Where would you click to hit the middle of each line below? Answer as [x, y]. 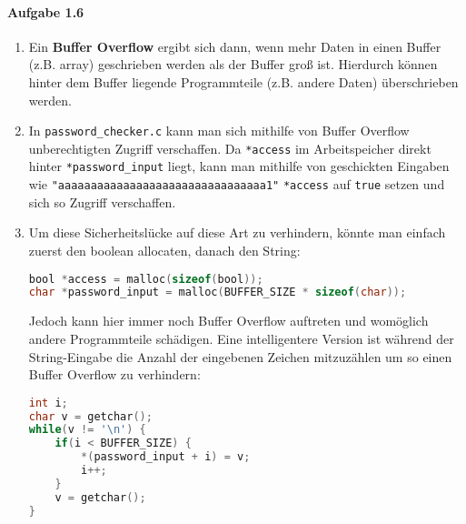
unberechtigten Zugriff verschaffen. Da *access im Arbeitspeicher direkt [230, 148]
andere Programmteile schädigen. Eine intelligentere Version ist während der [241, 338]
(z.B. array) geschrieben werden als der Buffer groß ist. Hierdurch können [233, 64]
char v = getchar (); [90, 416]
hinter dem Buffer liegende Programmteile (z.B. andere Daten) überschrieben [243, 81]
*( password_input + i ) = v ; [166, 457]
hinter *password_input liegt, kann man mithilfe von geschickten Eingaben [239, 166]
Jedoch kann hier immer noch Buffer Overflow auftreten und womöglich [228, 321]
